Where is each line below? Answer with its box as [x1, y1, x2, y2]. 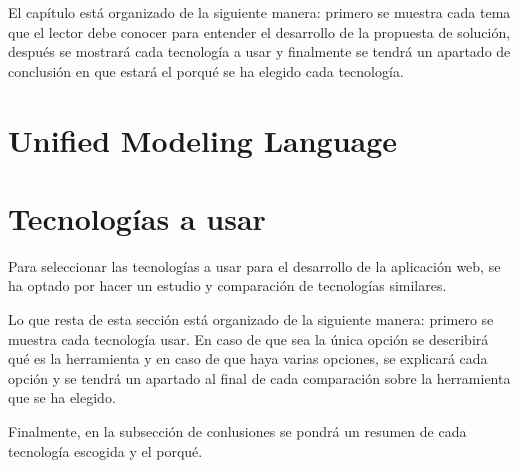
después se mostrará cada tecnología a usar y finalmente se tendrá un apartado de [8, 41, 511, 62]
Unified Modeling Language [8, 119, 398, 160]
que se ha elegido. [8, 387, 116, 408]
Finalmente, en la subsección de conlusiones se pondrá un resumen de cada [8, 421, 467, 442]
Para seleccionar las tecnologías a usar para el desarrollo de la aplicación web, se [8, 255, 501, 276]
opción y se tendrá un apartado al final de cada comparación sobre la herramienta [8, 367, 511, 388]
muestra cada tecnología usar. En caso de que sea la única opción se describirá [8, 328, 489, 349]
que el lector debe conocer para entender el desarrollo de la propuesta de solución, [8, 21, 511, 42]
